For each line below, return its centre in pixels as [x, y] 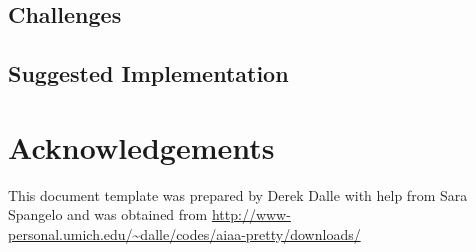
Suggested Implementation [148, 73]
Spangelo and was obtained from [108, 214]
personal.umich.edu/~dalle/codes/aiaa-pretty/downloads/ [184, 233]
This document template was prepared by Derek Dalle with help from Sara [238, 194]
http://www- [251, 214]
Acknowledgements [141, 146]
